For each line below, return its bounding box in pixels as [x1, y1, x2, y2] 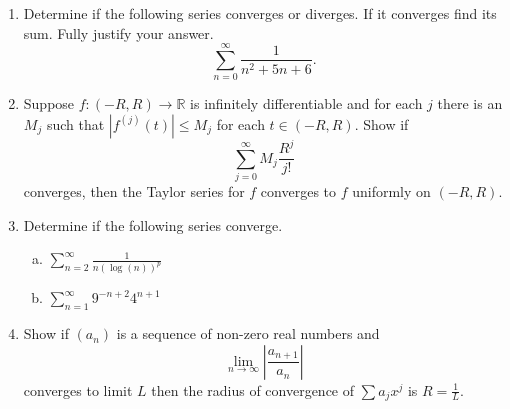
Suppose [23, 93, 75, 114]
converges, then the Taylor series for [23, 181, 245, 202]
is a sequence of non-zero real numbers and [116, 323, 380, 344]
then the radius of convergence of [151, 379, 355, 400]
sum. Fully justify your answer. [23, 22, 214, 43]
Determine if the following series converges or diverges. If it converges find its [23, 3, 497, 23]
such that [46, 113, 105, 134]
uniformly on [352, 181, 431, 202]
